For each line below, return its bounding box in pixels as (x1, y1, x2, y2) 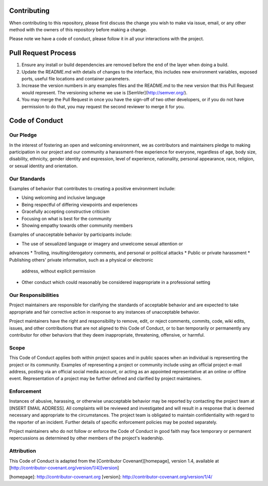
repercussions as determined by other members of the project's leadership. (9, 435, 164, 441)
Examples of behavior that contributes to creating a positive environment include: (9, 186, 176, 192)
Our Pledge (9, 132, 37, 139)
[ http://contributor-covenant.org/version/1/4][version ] (9, 465, 119, 471)
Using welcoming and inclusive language (21, 195, 106, 201)
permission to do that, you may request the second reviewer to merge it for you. (21, 103, 185, 109)
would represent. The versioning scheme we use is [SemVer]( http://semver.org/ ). (21, 89, 188, 95)
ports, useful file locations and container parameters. (21, 75, 130, 81)
